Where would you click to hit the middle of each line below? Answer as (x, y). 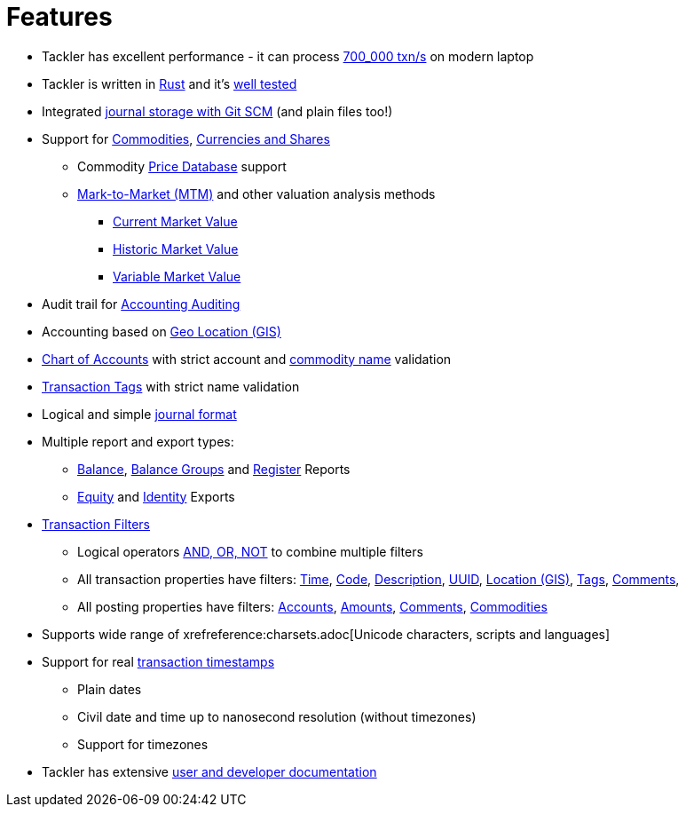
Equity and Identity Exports (156, 496)
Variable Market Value (177, 276)
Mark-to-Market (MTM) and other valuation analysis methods (256, 194)
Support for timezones (143, 744)
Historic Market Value (176, 249)
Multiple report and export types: (138, 441)
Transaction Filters (96, 524)
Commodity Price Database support (182, 166)
